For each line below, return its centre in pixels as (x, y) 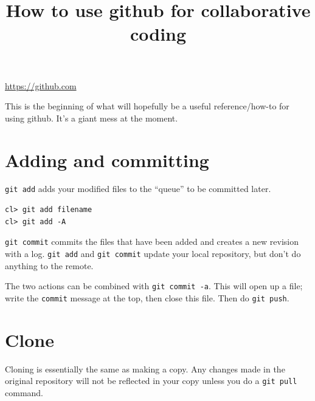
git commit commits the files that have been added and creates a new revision (152, 242)
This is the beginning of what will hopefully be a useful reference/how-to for (147, 106)
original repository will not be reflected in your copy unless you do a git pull (151, 381)
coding (158, 34)
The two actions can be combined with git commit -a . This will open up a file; (154, 286)
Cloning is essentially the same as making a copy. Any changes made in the (145, 368)
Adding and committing (107, 159)
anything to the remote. (49, 265)
